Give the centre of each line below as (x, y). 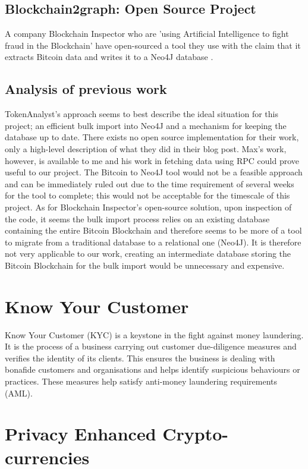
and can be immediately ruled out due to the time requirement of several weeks (150, 183)
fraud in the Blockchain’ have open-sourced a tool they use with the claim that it (153, 45)
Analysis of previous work (86, 89)
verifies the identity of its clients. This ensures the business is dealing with (140, 358)
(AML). (19, 393)
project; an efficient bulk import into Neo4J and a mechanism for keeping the (146, 125)
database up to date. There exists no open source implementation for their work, (152, 137)
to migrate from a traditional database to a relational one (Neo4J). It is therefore (153, 242)
